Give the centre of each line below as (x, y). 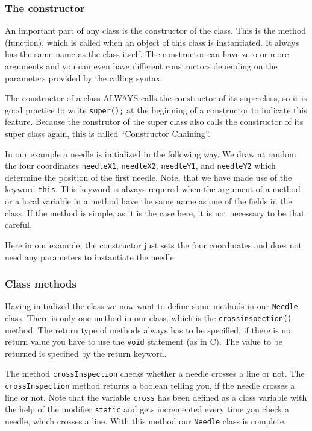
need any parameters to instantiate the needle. (91, 256)
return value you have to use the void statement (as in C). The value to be (144, 341)
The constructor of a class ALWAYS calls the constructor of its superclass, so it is (156, 98)
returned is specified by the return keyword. (86, 353)
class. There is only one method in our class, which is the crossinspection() (148, 317)
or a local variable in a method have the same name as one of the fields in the (148, 201)
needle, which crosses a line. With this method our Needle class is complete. (146, 421)
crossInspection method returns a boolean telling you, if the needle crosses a (150, 385)
